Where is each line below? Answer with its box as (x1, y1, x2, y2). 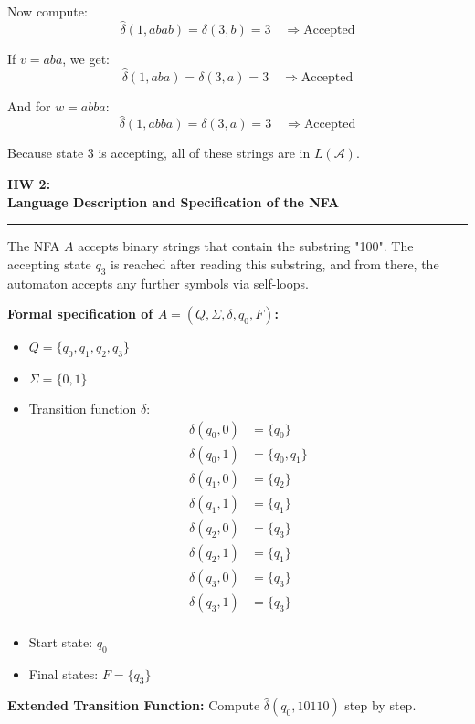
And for (7, 96, 51, 115)
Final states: (28, 664, 99, 683)
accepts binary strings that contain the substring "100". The (78, 236, 414, 256)
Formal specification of (7, 304, 153, 323)
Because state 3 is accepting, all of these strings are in (7, 143, 311, 163)
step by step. (344, 696, 417, 715)
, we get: (62, 48, 110, 68)
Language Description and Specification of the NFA (7, 192, 340, 211)
